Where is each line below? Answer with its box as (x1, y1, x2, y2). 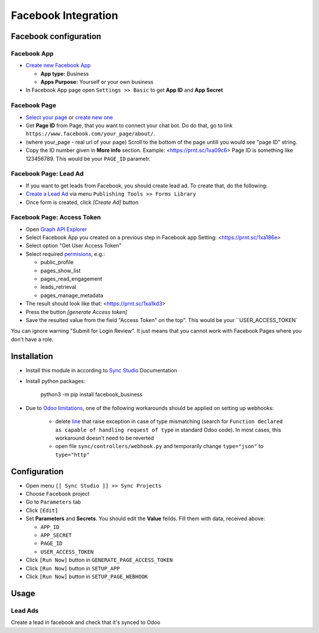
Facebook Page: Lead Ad (11, 170, 84, 178)
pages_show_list (40, 267, 81, 274)
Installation (11, 351, 53, 361)
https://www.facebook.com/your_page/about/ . (25, 130, 155, 137)
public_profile (40, 259, 74, 266)
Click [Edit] (25, 507, 58, 514)
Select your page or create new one (25, 113, 113, 121)
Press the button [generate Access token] (25, 308, 128, 316)
